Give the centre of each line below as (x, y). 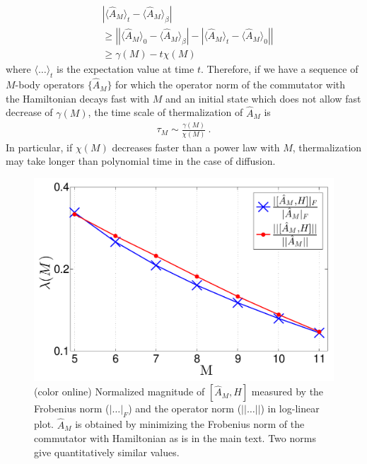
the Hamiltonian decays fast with (78, 98)
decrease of (29, 112)
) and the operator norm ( (185, 408)
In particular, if (39, 147)
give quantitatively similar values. (107, 452)
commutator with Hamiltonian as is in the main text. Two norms (175, 438)
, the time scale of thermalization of (165, 112)
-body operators (49, 85)
